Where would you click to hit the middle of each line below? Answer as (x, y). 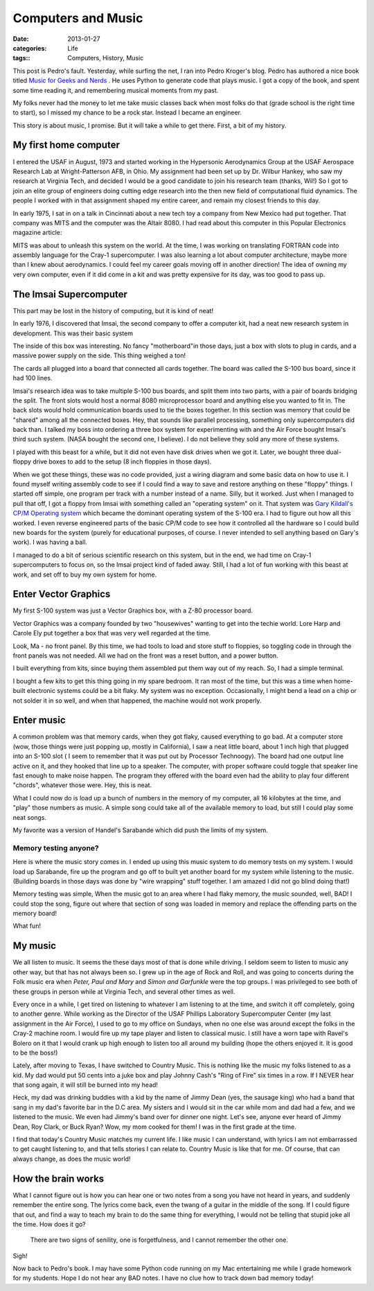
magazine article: (37, 233)
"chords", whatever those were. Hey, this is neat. (82, 785)
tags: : (21, 58)
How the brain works (59, 1178)
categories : (30, 48)
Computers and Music (78, 18)
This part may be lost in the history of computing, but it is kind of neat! (113, 310)
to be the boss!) (35, 1053)
